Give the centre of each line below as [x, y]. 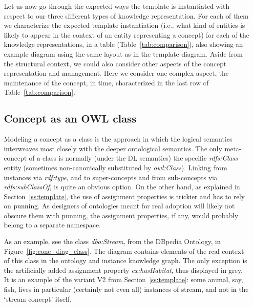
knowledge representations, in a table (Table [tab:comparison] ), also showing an [124, 44]
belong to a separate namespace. [53, 225]
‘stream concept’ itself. [38, 298]
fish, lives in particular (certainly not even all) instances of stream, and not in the [126, 289]
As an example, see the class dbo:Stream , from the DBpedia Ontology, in [112, 241]
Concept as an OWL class [70, 118]
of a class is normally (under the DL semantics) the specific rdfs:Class [133, 158]
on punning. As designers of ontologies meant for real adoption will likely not [119, 206]
